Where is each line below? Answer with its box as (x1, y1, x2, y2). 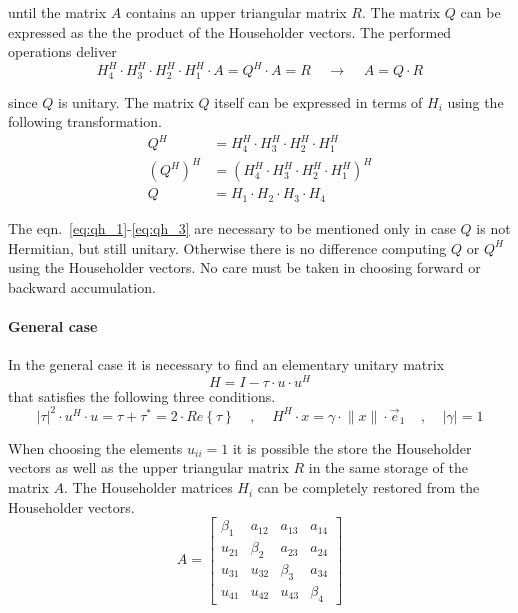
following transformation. (8, 111, 162, 132)
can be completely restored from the (257, 477, 480, 498)
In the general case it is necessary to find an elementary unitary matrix (8, 354, 445, 375)
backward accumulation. (8, 276, 156, 297)
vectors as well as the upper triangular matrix (8, 457, 289, 478)
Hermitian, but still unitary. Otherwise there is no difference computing (8, 237, 447, 258)
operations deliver (8, 41, 117, 62)
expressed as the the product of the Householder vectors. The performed (8, 21, 452, 42)
